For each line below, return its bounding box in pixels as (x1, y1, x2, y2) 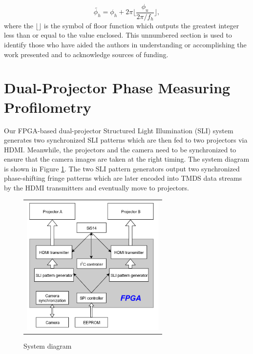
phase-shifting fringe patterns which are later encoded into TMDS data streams (4, 173, 242, 183)
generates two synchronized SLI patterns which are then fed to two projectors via (4, 135, 248, 145)
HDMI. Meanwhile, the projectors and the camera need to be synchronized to (4, 144, 236, 154)
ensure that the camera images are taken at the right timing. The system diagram (4, 154, 250, 164)
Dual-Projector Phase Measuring (4, 78, 231, 98)
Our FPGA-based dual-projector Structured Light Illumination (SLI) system (4, 125, 233, 135)
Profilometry (4, 97, 91, 117)
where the (4, 20, 33, 30)
